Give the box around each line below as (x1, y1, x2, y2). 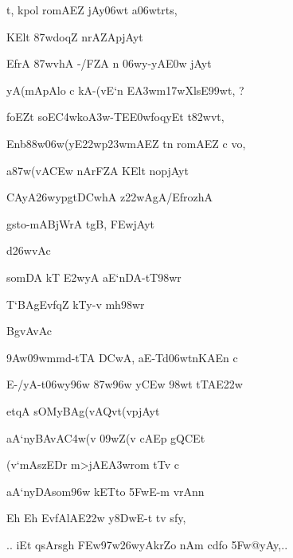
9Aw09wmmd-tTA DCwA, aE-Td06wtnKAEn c (6, 349, 238, 365)
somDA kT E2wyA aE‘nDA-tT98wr (6, 268, 182, 285)
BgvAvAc (6, 322, 52, 339)
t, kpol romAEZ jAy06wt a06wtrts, (6, 2, 178, 18)
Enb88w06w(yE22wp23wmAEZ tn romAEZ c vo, (6, 135, 246, 151)
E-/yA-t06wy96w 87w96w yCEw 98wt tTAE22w (6, 376, 243, 392)
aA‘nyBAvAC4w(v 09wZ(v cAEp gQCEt (6, 429, 205, 446)
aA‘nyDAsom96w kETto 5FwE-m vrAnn (6, 482, 205, 499)
